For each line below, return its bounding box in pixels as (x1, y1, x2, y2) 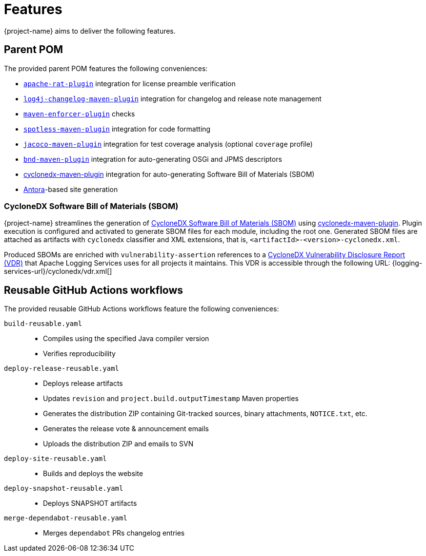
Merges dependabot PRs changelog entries (43, 529, 185, 537)
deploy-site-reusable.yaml (4, 455, 107, 463)
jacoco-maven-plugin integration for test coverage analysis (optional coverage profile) (23, 139, 313, 148)
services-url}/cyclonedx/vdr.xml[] (4, 267, 112, 276)
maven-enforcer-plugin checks (23, 109, 135, 118)
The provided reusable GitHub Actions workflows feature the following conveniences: (4, 305, 279, 313)
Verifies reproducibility (43, 349, 116, 358)
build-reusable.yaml (4, 320, 82, 328)
